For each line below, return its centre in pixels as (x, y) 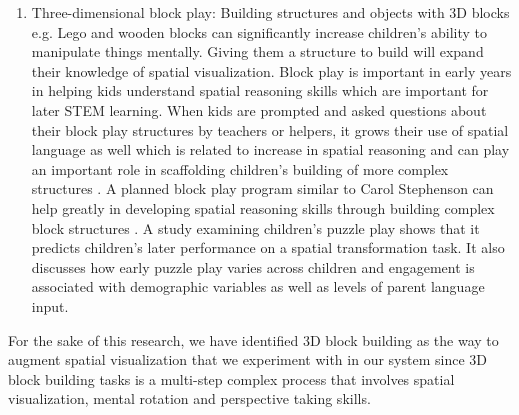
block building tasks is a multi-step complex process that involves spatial (231, 378)
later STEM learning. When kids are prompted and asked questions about (259, 109)
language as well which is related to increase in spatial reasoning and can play (270, 149)
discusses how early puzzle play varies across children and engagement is (253, 266)
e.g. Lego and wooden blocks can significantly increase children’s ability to (259, 31)
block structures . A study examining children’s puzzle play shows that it (255, 227)
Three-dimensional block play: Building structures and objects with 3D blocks (270, 12)
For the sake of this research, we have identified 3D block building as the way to (253, 339)
